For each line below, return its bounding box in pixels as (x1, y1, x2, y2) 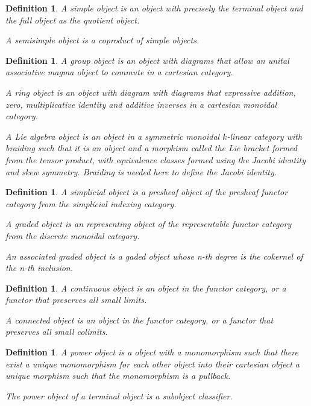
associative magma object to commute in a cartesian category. (5, 66, 233, 78)
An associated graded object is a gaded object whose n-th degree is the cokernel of (5, 249, 303, 262)
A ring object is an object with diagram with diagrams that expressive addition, (5, 86, 296, 98)
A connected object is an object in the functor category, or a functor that (5, 313, 274, 326)
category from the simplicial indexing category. (5, 197, 177, 210)
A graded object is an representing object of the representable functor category (5, 217, 292, 230)
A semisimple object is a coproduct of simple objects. (5, 34, 199, 46)
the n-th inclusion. (5, 261, 73, 274)
